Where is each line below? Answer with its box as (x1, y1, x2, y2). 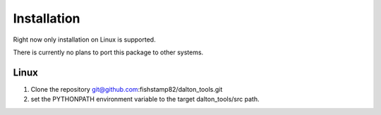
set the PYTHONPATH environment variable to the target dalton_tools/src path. (30, 95, 260, 104)
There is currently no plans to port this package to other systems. (13, 48, 204, 56)
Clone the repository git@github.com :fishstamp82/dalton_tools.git (30, 85, 223, 93)
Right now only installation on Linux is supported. (13, 35, 156, 44)
